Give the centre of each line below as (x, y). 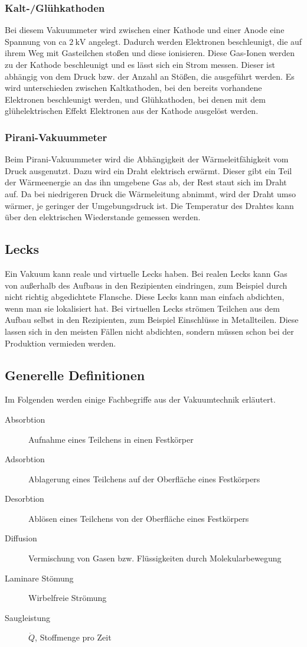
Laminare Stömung (39, 578)
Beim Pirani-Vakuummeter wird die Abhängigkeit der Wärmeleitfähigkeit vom (147, 159)
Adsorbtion (25, 459)
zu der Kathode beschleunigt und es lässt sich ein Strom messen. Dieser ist (140, 64)
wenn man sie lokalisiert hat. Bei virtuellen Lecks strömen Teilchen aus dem (142, 308)
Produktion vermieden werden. (61, 343)
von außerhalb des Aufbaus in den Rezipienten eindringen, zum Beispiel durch (146, 285)
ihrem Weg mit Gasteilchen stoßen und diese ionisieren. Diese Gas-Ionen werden (150, 53)
